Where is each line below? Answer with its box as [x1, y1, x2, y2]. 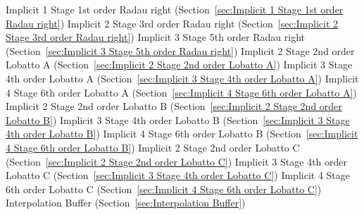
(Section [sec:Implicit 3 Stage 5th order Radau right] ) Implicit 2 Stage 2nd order [6, 43, 355, 58]
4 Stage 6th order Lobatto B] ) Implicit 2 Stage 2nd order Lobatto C [6, 140, 300, 154]
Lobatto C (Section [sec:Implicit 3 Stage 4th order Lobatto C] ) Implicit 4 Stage [6, 168, 350, 183]
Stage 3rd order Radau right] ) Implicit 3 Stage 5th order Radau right [6, 30, 305, 44]
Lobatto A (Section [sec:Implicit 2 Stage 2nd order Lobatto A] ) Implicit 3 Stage [6, 57, 353, 72]
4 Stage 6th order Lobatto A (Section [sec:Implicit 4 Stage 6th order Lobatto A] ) [6, 85, 357, 99]
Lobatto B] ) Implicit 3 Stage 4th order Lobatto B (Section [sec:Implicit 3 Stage [6, 112, 350, 127]
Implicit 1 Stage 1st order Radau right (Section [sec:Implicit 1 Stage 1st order [6, 2, 344, 16]
